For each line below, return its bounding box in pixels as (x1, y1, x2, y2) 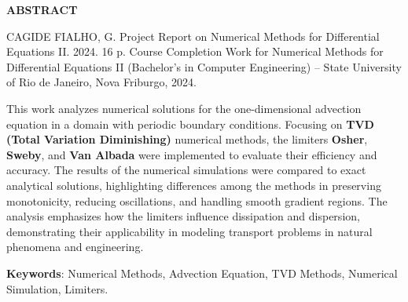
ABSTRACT (6, 2, 78, 17)
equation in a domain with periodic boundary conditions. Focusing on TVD (6, 115, 374, 132)
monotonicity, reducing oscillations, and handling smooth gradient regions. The (6, 192, 388, 209)
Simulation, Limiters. (6, 280, 108, 297)
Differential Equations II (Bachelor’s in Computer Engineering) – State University (6, 58, 402, 75)
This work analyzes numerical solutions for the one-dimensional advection (6, 100, 362, 116)
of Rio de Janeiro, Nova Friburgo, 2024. (6, 74, 197, 90)
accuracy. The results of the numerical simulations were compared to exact (6, 162, 366, 178)
